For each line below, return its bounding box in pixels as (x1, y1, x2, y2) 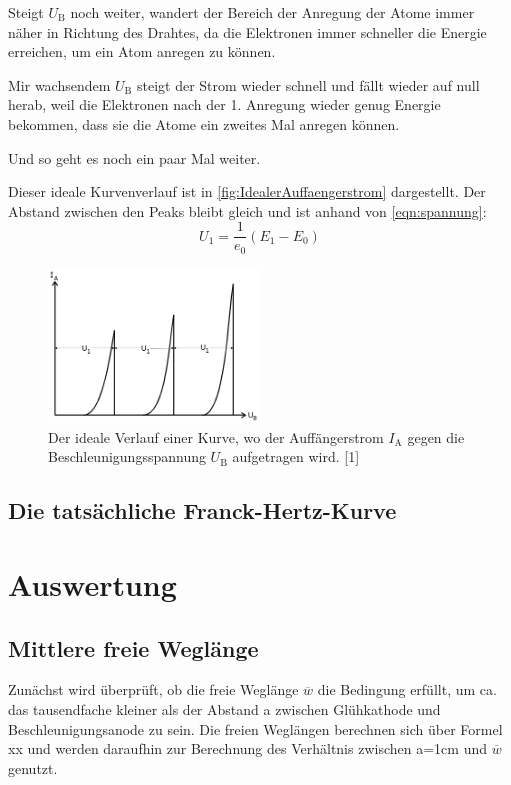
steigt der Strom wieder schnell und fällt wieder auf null (136, 74, 480, 95)
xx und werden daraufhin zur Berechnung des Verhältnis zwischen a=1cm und (8, 738, 487, 759)
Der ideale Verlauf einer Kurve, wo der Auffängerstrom (48, 426, 384, 447)
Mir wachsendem (8, 74, 111, 95)
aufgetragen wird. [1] (232, 446, 360, 467)
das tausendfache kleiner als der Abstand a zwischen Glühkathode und (8, 698, 441, 719)
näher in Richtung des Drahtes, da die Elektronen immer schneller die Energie (8, 21, 487, 42)
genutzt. (8, 757, 58, 778)
